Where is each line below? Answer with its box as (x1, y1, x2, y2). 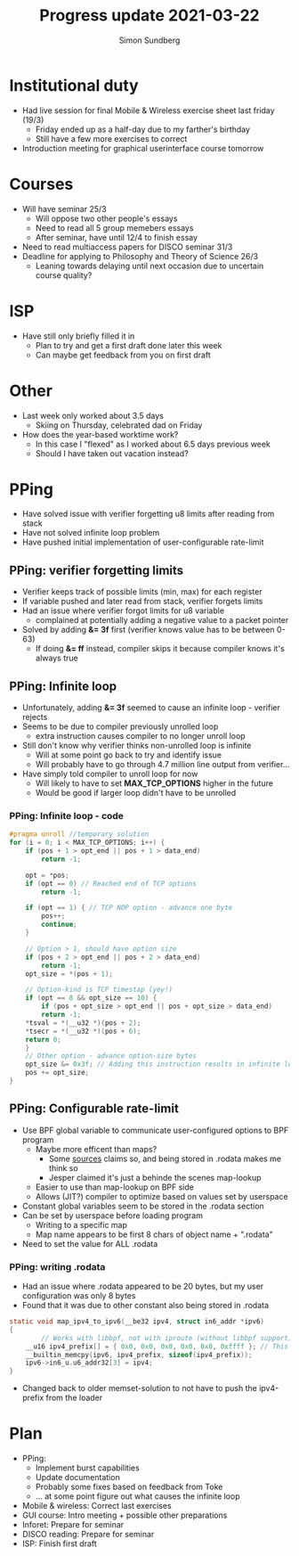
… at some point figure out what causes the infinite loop (35, 1491, 240, 1502)
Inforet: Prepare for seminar (21, 1519, 125, 1530)
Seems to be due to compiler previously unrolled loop (21, 721, 219, 732)
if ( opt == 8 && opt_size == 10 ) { (25, 994, 158, 1003)
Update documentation (35, 1472, 120, 1483)
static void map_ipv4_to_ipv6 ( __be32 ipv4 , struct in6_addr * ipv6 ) (9, 1317, 265, 1326)
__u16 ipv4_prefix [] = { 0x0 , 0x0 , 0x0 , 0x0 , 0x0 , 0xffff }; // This (25, 1342, 289, 1351)
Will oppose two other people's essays (35, 213, 178, 224)
